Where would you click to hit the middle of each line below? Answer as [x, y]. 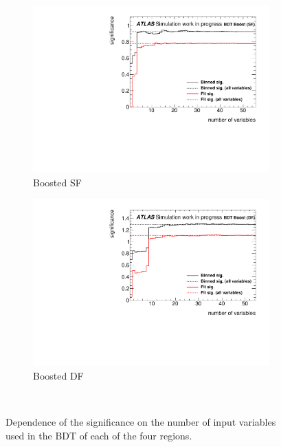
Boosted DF [58, 375]
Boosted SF [57, 182]
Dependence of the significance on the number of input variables [141, 422]
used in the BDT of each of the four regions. [99, 435]
